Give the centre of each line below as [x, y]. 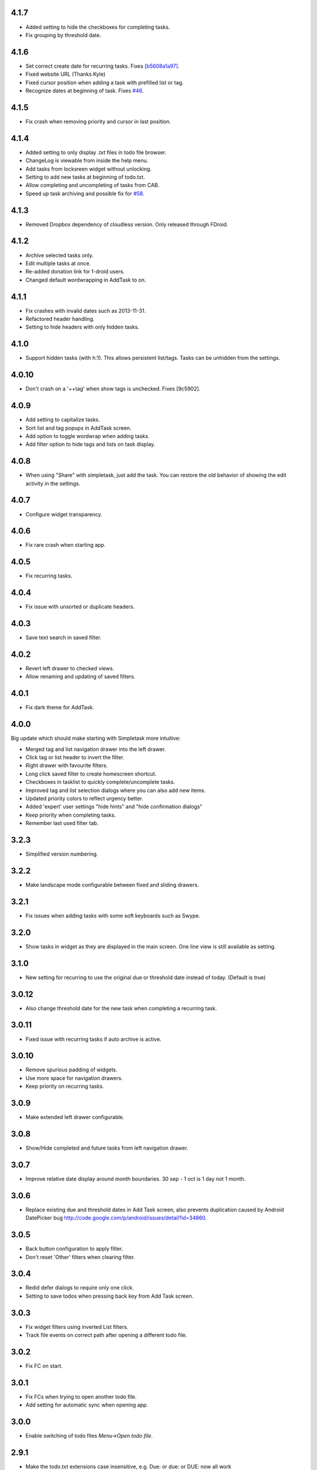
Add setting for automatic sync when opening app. [87, 1405]
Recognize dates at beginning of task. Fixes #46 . [85, 91]
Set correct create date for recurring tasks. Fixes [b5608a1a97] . [102, 66]
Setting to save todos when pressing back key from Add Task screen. [109, 1296]
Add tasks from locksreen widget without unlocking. [89, 169]
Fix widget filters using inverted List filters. [77, 1327]
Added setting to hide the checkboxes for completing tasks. [98, 27]
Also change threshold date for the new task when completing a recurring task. [121, 1008]
